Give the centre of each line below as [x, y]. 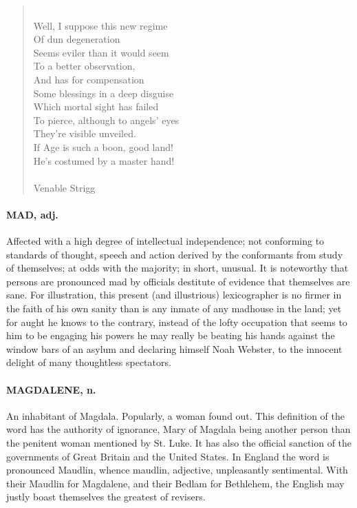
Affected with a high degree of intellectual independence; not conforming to [165, 241]
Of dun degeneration [77, 39]
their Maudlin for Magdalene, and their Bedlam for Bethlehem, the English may [175, 483]
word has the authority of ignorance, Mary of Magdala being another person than [178, 429]
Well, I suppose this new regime [100, 25]
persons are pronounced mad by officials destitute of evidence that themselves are [178, 281]
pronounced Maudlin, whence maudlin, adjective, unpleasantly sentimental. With [177, 470]
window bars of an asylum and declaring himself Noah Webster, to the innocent [174, 348]
